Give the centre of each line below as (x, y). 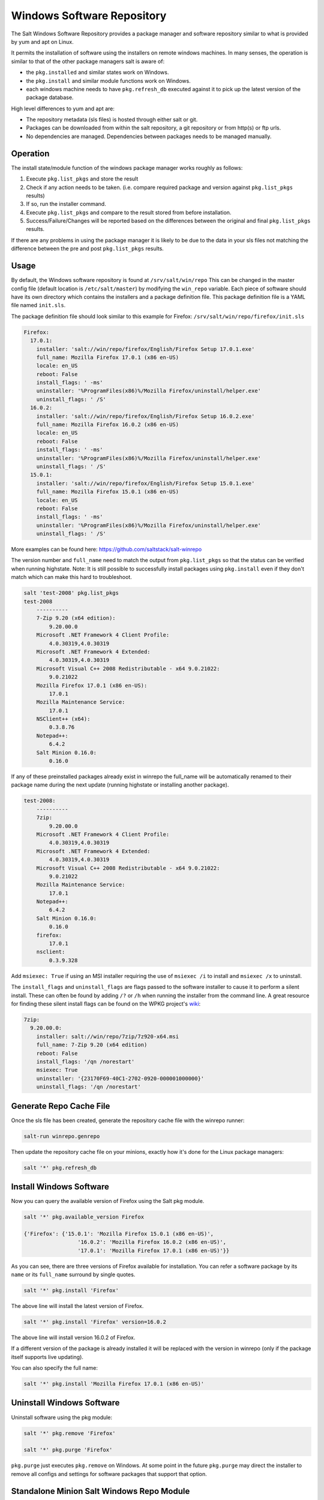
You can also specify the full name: (55, 1368)
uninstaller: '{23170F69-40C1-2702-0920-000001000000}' (120, 1078)
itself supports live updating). (47, 1357)
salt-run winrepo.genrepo (62, 1136)
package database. (50, 97)
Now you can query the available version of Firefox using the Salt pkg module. (108, 1201)
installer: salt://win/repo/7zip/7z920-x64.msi (108, 1036)
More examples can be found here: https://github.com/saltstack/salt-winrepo (106, 550)
